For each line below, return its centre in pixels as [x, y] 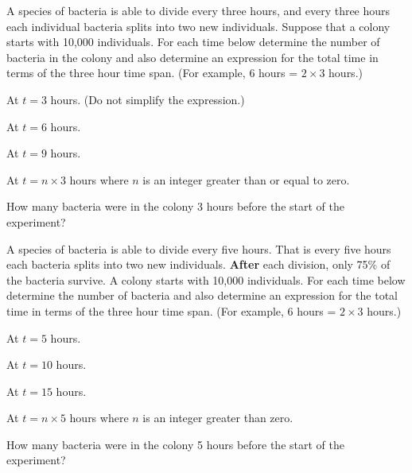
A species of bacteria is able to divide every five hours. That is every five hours [199, 248]
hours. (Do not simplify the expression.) [148, 99]
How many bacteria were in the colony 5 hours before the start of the [175, 444]
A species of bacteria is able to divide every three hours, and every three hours [198, 10]
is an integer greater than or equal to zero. [246, 179]
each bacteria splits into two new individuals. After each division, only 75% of [198, 264]
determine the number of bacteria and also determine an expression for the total [202, 295]
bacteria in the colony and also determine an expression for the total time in [192, 57]
